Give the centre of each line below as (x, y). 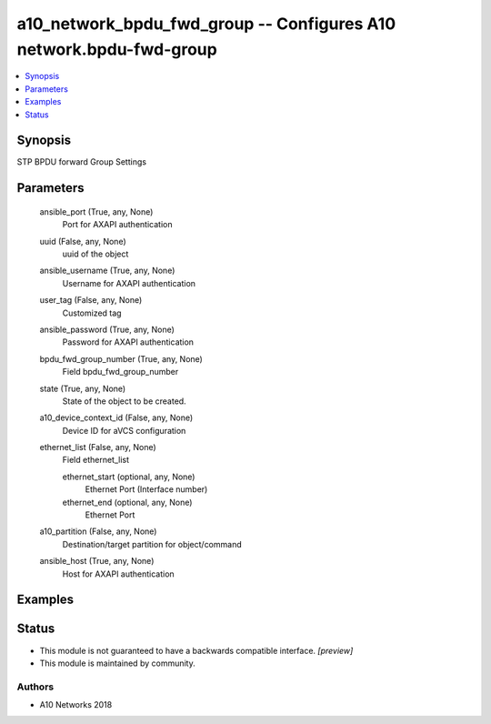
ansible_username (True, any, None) (107, 271)
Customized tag (92, 313)
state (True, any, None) (83, 388)
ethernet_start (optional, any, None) (129, 477)
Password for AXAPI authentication (128, 342)
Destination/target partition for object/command (152, 544)
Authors (35, 687)
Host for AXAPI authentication (118, 574)
